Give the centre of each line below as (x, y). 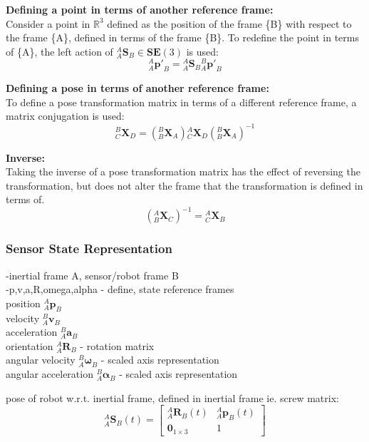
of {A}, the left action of (59, 51)
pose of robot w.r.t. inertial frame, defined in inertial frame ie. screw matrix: (172, 397)
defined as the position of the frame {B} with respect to (229, 23)
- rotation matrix (117, 345)
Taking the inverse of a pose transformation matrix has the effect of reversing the (183, 171)
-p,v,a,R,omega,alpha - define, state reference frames (120, 289)
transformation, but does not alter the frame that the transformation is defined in (184, 185)
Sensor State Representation (89, 248)
